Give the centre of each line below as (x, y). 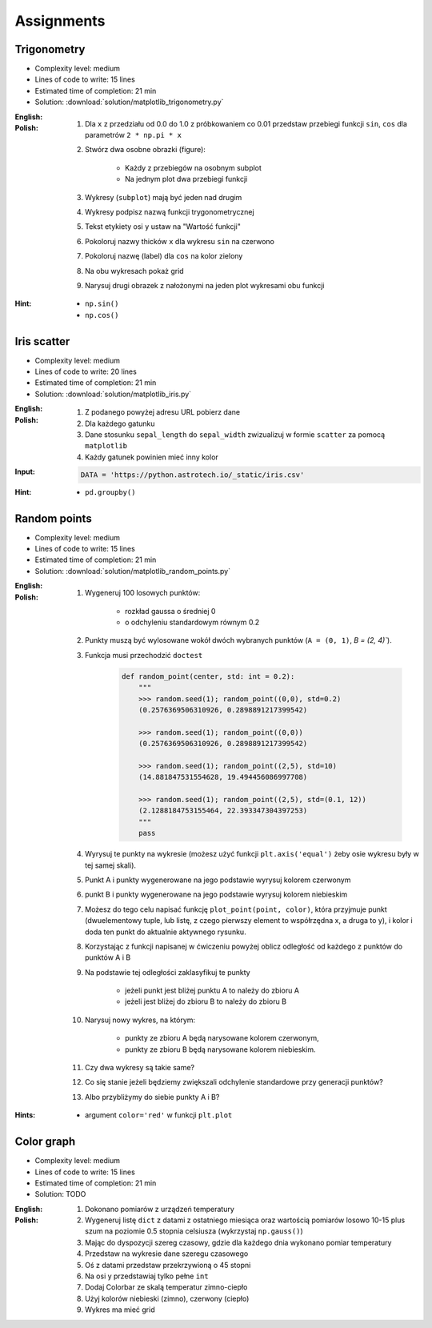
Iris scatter (42, 341)
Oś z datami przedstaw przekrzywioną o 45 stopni (168, 1265)
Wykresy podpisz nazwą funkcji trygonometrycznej (170, 211)
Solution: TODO (60, 1194)
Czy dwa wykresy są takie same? (140, 1068)
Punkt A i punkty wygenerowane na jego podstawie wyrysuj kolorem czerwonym (218, 880)
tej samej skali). (110, 865)
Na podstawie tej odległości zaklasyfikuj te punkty (168, 972)
